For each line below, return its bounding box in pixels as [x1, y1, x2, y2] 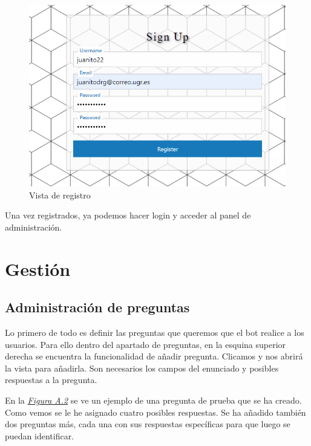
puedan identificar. [5, 429, 74, 442]
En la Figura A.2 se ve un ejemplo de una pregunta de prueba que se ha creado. [5, 394, 302, 406]
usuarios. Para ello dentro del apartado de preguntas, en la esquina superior [5, 338, 286, 350]
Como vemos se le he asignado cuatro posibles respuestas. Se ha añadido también [5, 405, 306, 418]
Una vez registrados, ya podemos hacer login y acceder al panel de [5, 209, 251, 221]
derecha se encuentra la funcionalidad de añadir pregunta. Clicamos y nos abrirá [5, 350, 303, 362]
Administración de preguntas [5, 298, 190, 316]
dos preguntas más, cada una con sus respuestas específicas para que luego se [5, 418, 290, 430]
